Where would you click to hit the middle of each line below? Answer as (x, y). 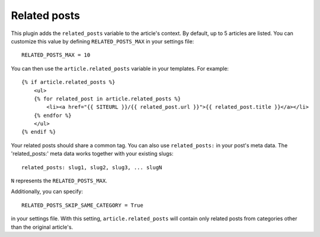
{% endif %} (39, 132)
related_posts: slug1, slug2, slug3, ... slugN (92, 167)
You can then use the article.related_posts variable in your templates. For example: (120, 68)
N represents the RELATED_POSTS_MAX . (59, 181)
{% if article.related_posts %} (68, 82)
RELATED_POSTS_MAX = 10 (56, 55)
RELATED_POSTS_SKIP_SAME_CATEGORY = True (82, 205)
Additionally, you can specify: (47, 192)
